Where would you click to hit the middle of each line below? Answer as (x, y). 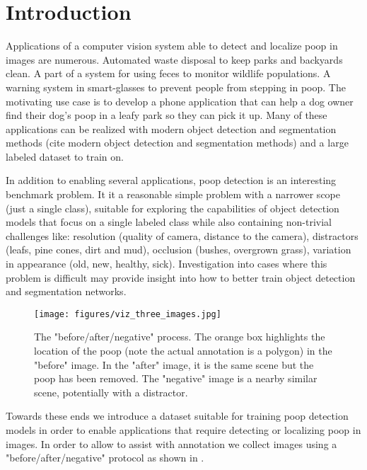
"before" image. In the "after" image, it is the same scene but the (174, 364)
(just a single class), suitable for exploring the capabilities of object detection (173, 208)
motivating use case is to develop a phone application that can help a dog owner (180, 101)
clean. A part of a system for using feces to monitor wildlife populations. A (168, 73)
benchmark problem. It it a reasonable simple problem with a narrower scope (173, 194)
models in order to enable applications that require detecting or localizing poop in (183, 430)
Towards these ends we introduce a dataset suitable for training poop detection (177, 416)
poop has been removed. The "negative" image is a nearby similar (176, 378)
